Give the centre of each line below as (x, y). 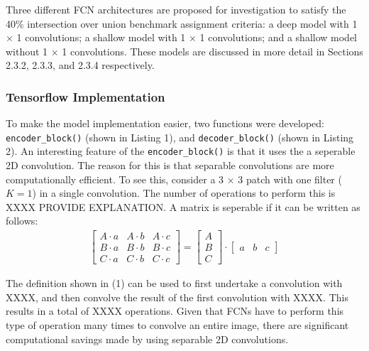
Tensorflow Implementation (86, 96)
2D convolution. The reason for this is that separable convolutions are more (170, 165)
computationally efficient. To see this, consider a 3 (115, 179)
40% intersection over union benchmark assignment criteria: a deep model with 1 (182, 23)
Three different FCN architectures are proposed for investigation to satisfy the (176, 9)
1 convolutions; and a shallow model (279, 37)
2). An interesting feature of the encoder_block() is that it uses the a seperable (181, 151)
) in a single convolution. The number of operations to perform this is (184, 193)
